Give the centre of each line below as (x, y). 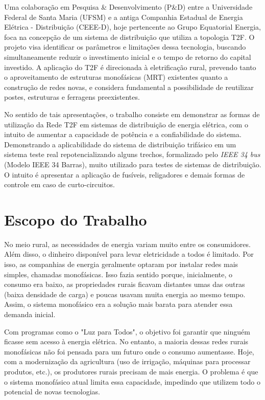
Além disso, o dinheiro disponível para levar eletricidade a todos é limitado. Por (129, 254)
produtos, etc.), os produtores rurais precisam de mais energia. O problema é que (131, 371)
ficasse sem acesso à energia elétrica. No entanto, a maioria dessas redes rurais (126, 341)
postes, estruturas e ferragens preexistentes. (72, 97)
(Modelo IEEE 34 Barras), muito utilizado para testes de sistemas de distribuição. (133, 164)
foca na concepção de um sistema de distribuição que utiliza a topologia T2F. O (129, 37)
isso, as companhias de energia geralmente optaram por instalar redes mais (121, 264)
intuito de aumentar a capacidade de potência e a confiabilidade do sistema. (123, 134)
